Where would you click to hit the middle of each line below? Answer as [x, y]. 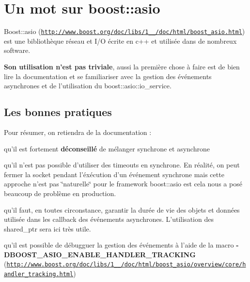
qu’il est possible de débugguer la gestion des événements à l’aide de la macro [119, 245]
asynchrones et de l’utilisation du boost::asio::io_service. [88, 86]
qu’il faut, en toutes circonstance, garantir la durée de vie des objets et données [122, 209]
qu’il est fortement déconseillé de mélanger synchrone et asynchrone [107, 148]
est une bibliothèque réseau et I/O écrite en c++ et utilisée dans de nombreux [120, 41]
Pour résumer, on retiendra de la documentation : [78, 132]
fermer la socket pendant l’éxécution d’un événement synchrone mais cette [114, 174]
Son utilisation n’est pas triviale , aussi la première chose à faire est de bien [122, 66]
